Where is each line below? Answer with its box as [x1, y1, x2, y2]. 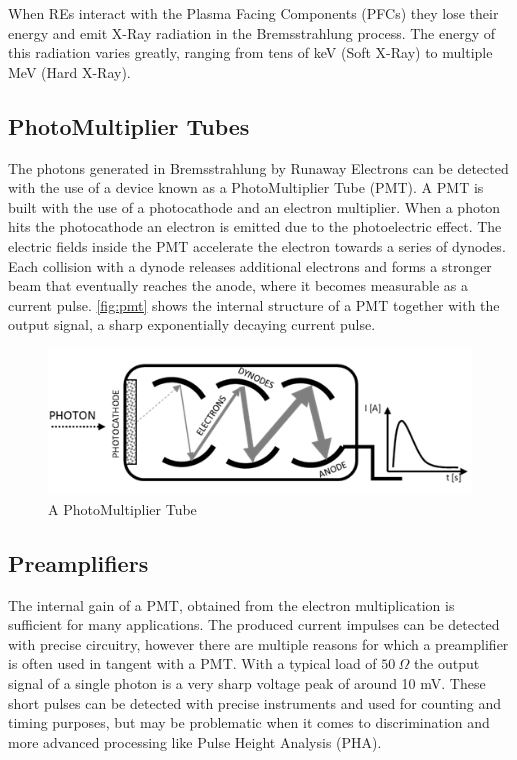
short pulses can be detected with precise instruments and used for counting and [8, 692, 502, 713]
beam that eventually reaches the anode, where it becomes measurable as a [8, 275, 469, 296]
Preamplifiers [8, 547, 149, 578]
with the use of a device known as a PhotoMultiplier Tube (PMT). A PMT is [8, 177, 484, 198]
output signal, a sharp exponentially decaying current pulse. [8, 314, 376, 335]
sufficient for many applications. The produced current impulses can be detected [8, 614, 500, 635]
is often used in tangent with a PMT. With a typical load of [8, 653, 377, 674]
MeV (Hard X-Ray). [8, 61, 131, 82]
